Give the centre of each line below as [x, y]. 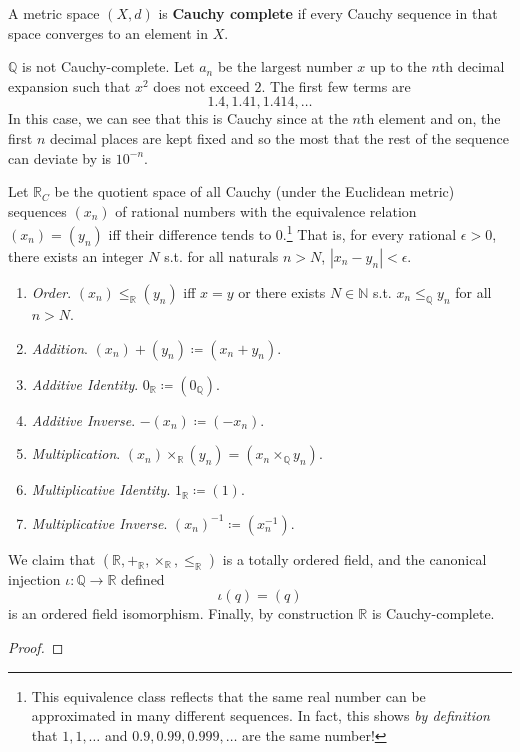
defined [143, 578]
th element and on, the [430, 118]
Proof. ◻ [36, 646]
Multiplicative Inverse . [99, 522]
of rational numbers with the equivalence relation [266, 210]
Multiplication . [76, 453]
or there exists [282, 292]
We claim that [52, 558]
